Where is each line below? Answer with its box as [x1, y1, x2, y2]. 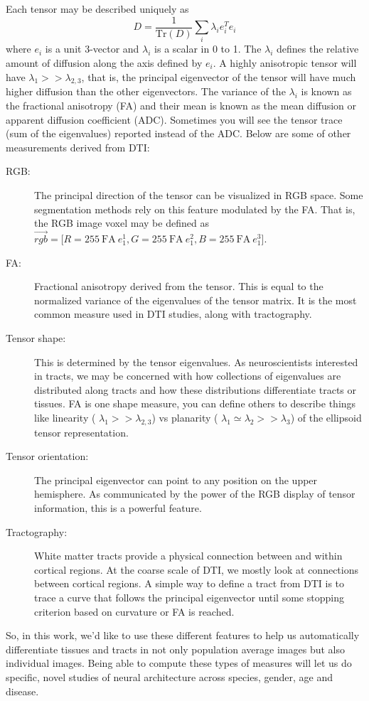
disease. [6, 683, 39, 698]
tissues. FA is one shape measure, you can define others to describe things [34, 396, 356, 411]
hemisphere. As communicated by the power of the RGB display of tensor [34, 486, 355, 501]
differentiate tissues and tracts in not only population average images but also [6, 641, 345, 656]
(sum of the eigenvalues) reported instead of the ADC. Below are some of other [6, 126, 351, 141]
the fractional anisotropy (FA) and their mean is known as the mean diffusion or [6, 97, 357, 112]
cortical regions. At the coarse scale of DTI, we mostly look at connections [34, 562, 359, 577]
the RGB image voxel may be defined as [34, 215, 209, 230]
